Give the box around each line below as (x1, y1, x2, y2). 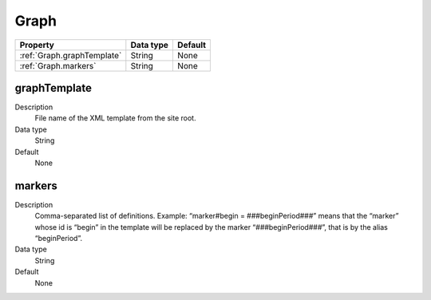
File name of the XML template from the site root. (34, 113, 196, 123)
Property (19, 39, 55, 50)
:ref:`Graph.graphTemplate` (19, 49, 122, 61)
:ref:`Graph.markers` (19, 60, 97, 71)
